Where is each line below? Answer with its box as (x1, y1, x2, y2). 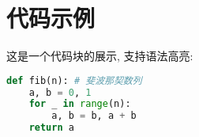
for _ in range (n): (28, 98, 131, 110)
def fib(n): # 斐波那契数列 (6, 74, 142, 86)
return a (28, 122, 74, 134)
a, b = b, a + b (51, 110, 137, 122)
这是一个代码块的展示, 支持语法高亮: (6, 48, 193, 64)
